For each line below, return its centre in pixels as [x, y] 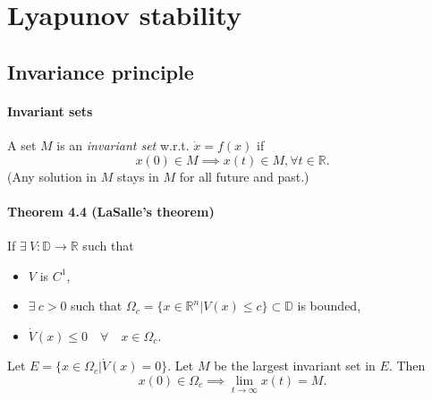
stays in [138, 176]
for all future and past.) [244, 176]
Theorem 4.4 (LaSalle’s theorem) [111, 211]
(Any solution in [52, 176]
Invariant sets [50, 111]
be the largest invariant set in [295, 366]
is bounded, [329, 306]
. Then [407, 366]
